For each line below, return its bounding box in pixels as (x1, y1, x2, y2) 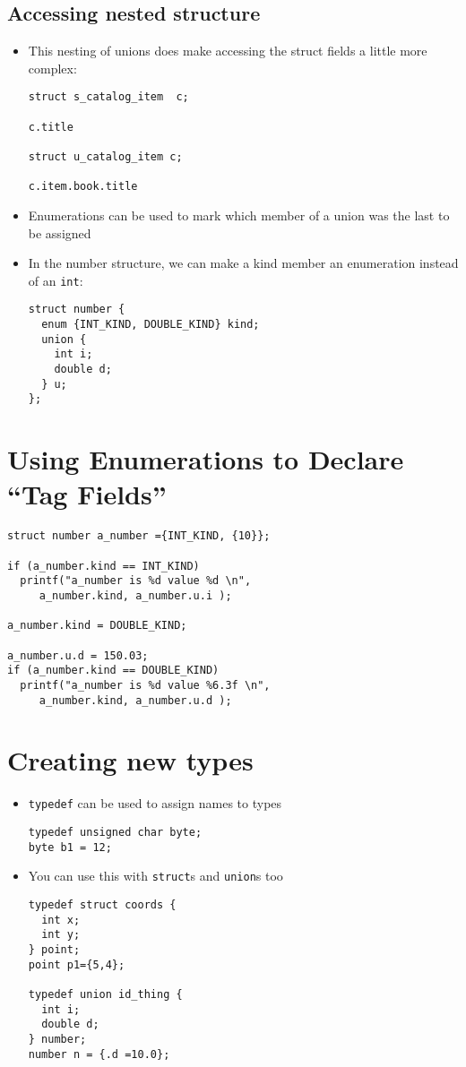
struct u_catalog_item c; (28, 151, 183, 164)
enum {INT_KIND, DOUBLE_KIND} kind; (41, 318, 260, 331)
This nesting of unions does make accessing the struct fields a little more (28, 41, 427, 60)
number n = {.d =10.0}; (28, 1047, 170, 1061)
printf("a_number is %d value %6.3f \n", (20, 678, 271, 692)
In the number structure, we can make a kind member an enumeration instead (28, 254, 459, 272)
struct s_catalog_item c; (28, 90, 189, 104)
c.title (28, 120, 73, 133)
